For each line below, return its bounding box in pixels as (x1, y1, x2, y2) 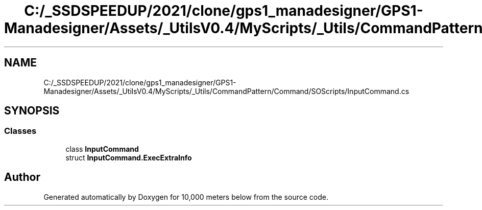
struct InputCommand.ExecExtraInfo (65, 153, 192, 162)
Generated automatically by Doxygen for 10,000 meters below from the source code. (43, 192, 328, 201)
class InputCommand (65, 144, 139, 153)
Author (4, 171, 40, 184)
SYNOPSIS (4, 104, 60, 118)
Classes (4, 126, 37, 136)
